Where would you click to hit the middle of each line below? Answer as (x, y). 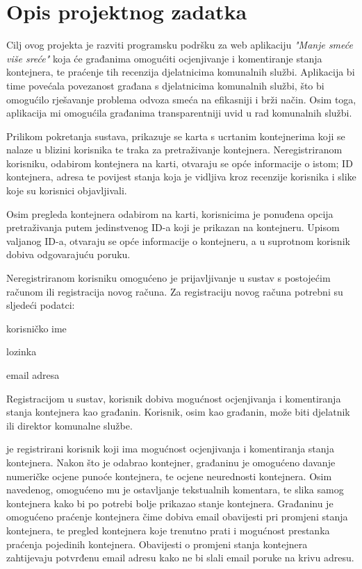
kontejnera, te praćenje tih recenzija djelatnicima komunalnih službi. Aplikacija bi (181, 72)
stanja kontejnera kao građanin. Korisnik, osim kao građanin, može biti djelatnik (178, 412)
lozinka (22, 351)
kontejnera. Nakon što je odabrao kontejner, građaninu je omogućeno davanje (171, 462)
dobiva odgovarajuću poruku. (68, 254)
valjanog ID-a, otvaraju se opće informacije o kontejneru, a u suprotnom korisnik (178, 240)
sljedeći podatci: (41, 305)
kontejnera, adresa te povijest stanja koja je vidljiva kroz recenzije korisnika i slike (181, 177)
